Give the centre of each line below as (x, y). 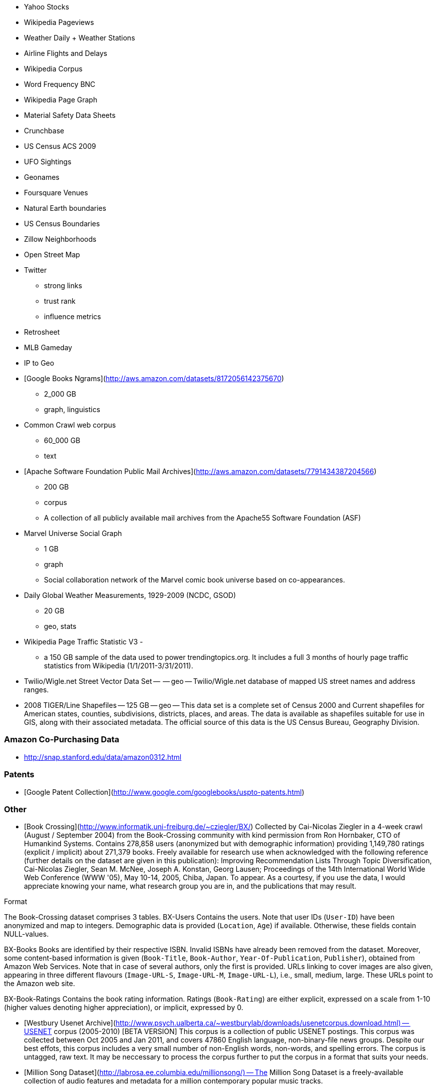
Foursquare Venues (56, 193)
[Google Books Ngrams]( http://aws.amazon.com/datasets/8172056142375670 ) (154, 378)
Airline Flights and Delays (66, 53)
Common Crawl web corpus (70, 425)
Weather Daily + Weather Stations (80, 38)
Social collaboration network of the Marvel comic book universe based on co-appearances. (195, 580)
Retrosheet (42, 332)
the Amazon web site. (40, 984)
